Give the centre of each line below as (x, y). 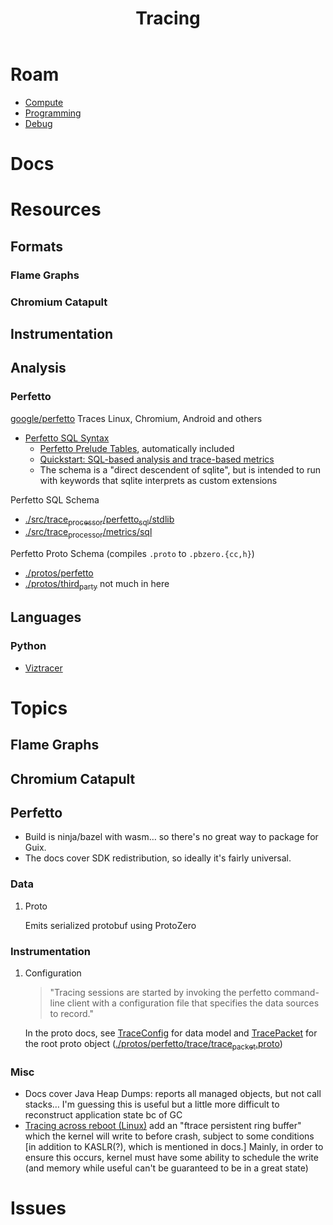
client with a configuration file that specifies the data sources (193, 1003)
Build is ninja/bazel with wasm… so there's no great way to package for (171, 837)
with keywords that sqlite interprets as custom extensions (158, 480)
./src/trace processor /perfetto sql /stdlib (99, 520)
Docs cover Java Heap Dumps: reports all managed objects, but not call (173, 1094)
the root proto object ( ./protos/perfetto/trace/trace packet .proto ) (153, 1045)
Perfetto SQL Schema (55, 499)
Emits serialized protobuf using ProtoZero (110, 925)
